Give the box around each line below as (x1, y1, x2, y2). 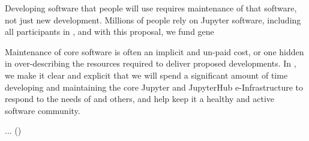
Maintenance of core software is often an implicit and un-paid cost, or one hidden (5, 45, 304, 58)
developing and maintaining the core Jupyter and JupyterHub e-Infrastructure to (5, 80, 303, 93)
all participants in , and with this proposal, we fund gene (5, 25, 214, 38)
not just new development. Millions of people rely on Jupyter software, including (5, 13, 301, 26)
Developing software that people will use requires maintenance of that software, (5, 2, 297, 14)
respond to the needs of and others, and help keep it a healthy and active (5, 92, 275, 105)
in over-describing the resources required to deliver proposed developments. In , (5, 57, 296, 70)
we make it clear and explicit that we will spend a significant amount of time (5, 68, 288, 81)
